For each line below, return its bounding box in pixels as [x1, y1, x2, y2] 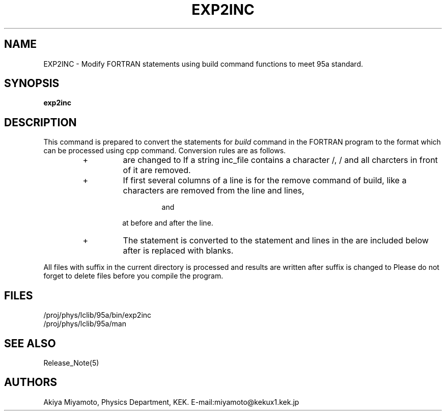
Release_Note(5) [43, 358, 99, 367]
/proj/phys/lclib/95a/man [43, 319, 126, 328]
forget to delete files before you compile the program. [43, 271, 224, 281]
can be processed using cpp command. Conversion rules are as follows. [43, 146, 286, 155]
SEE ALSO [4, 337, 56, 350]
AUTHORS [4, 376, 58, 389]
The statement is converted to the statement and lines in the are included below [123, 235, 429, 246]
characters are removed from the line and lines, [123, 185, 304, 196]
